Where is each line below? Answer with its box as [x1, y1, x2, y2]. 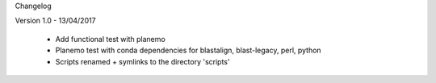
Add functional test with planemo [55, 34, 166, 44]
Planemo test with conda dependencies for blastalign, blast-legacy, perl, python [55, 45, 322, 56]
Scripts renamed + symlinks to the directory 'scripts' [55, 56, 230, 66]
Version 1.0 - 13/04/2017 [15, 16, 96, 26]
